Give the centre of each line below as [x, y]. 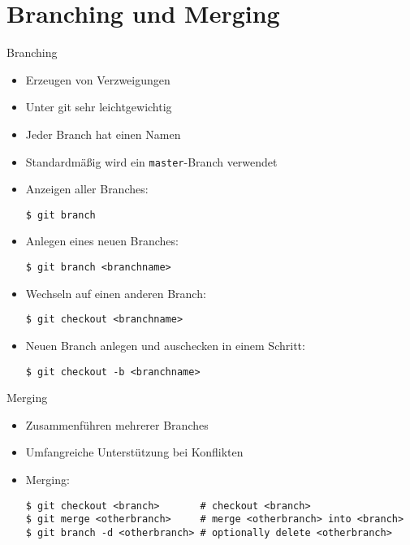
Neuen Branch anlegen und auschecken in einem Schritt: [165, 345]
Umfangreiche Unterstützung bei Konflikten [134, 452]
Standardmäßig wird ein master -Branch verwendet [151, 161]
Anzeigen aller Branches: [87, 189]
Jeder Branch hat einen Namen [103, 134]
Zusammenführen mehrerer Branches [117, 424]
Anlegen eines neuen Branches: [102, 241]
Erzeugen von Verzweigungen [98, 79]
